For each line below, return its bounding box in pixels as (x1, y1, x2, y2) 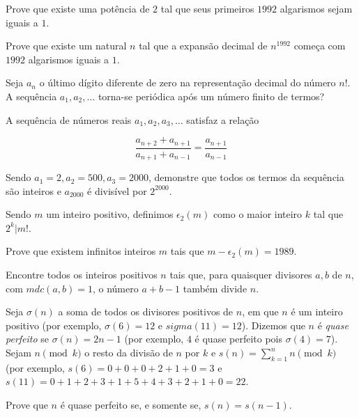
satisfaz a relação (186, 112, 259, 127)
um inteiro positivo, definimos (46, 207, 174, 221)
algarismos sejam (280, 1, 353, 15)
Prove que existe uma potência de (6, 1, 150, 15)
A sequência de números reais (6, 112, 132, 127)
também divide (183, 281, 247, 295)
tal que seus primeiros (160, 1, 254, 15)
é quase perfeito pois (194, 331, 282, 346)
